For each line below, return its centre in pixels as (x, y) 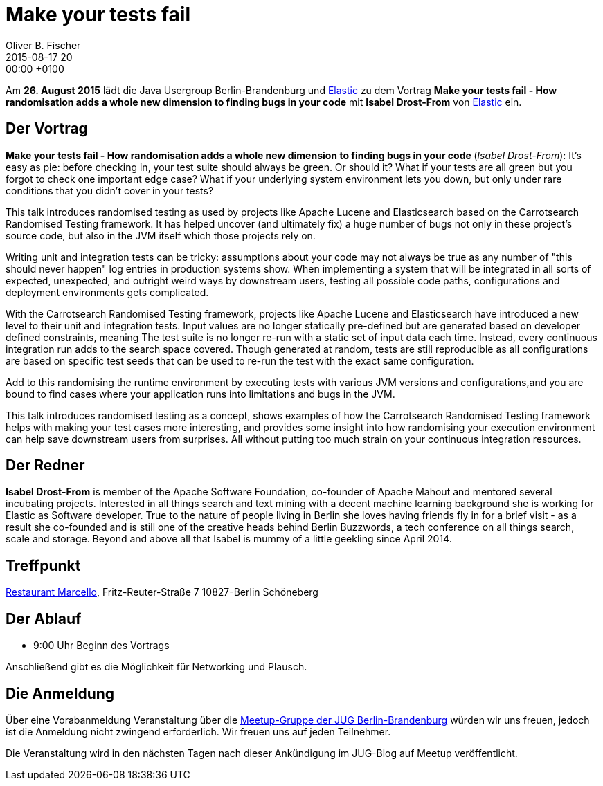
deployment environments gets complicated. (107, 292)
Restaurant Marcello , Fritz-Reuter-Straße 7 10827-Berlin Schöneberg (162, 592)
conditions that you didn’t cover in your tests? (110, 190)
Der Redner (45, 466)
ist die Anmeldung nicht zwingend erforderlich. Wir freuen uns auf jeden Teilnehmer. (198, 731)
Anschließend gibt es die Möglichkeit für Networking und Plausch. (156, 667)
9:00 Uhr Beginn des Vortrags (101, 646)
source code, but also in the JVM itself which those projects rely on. (161, 235)
